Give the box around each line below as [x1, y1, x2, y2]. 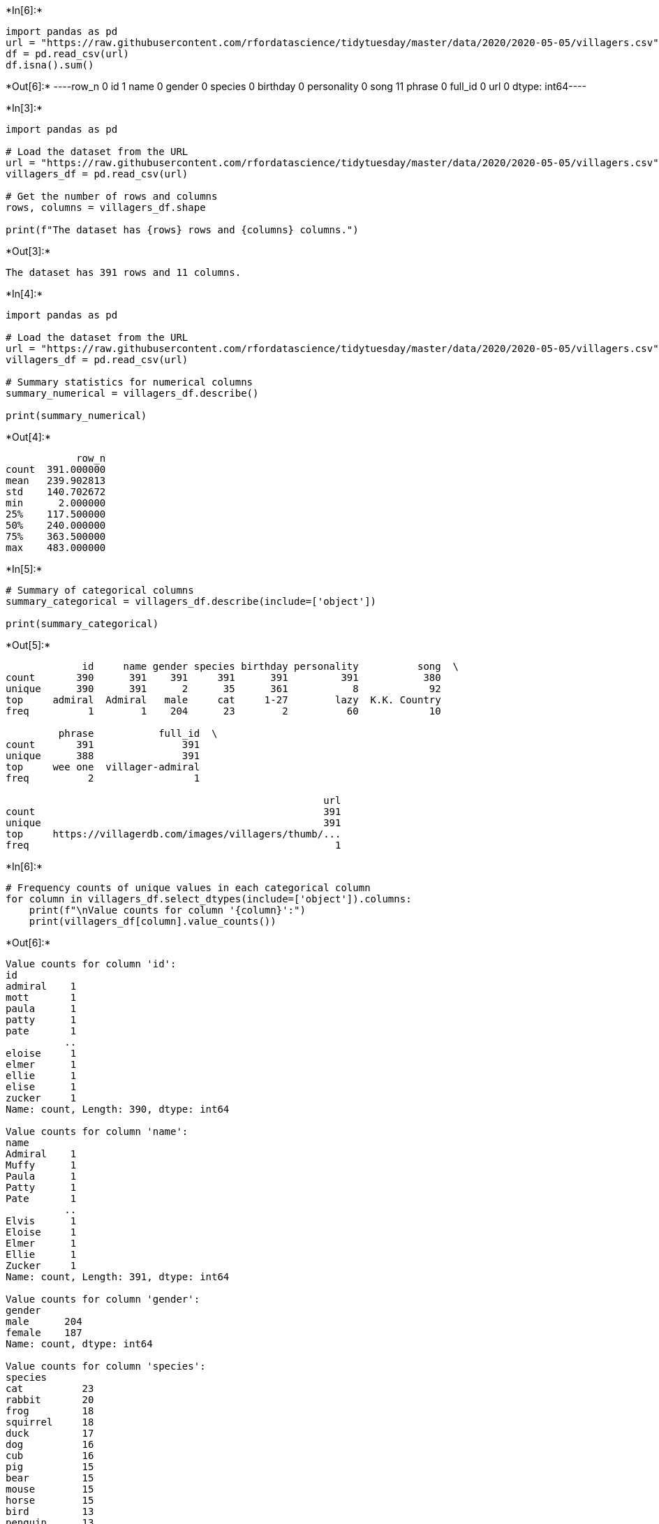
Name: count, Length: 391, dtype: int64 [6, 1271, 230, 1282]
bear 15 [6, 1472, 94, 1483]
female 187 [6, 1327, 82, 1338]
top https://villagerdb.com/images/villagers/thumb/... [6, 828, 341, 840]
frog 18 [6, 1405, 94, 1416]
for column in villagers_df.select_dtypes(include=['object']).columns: [6, 893, 412, 904]
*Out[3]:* [6, 245, 51, 257]
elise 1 [6, 1081, 77, 1092]
